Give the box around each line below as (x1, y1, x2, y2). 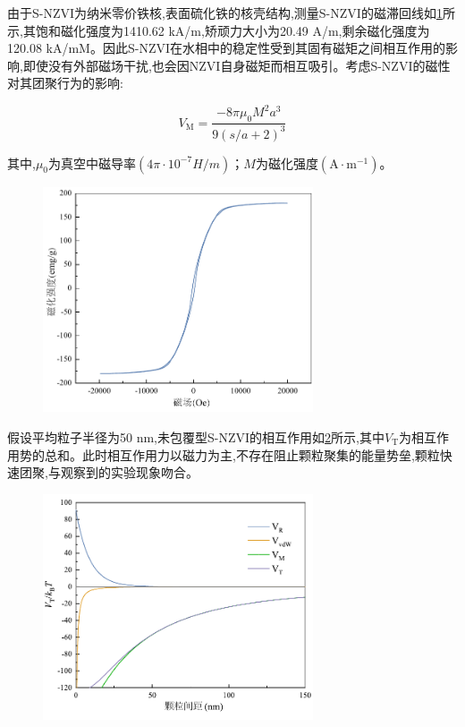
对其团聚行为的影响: (7, 73, 123, 92)
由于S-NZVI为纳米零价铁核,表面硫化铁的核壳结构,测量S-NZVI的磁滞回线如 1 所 (7, 4, 455, 21)
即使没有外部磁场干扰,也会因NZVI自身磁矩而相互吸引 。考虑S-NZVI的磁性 (22, 56, 451, 74)
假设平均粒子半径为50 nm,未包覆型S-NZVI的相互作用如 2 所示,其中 (7, 427, 385, 446)
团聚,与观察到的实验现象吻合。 (19, 463, 199, 482)
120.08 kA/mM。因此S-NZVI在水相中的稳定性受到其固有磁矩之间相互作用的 (7, 38, 445, 57)
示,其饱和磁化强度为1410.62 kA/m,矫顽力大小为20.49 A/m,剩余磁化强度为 (7, 21, 430, 39)
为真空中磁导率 (48, 153, 137, 172)
